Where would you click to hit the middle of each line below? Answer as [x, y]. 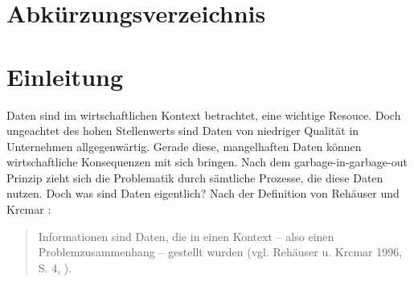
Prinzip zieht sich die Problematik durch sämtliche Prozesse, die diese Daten [195, 177]
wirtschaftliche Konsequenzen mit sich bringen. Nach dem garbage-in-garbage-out [207, 162]
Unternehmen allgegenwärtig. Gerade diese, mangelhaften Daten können [184, 146]
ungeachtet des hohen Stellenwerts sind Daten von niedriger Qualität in [183, 131]
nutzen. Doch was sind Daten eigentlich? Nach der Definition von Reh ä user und [203, 193]
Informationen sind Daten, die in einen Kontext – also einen [186, 236]
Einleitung [65, 76]
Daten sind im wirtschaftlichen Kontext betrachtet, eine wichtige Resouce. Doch [204, 114]
